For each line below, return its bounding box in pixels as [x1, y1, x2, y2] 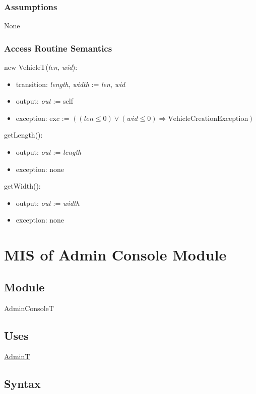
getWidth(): [4, 181, 41, 191]
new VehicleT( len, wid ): [4, 62, 78, 72]
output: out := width [16, 197, 80, 208]
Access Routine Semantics [4, 41, 112, 54]
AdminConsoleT [4, 302, 54, 313]
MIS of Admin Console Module [4, 244, 227, 265]
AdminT [4, 351, 30, 362]
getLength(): [4, 129, 43, 140]
